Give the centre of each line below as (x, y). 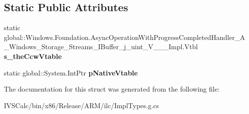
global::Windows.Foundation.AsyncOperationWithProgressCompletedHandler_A (124, 37)
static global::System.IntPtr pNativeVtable (71, 72)
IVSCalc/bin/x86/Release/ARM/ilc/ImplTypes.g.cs (82, 105)
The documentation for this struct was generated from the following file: (112, 89)
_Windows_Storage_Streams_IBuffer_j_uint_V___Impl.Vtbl (101, 47)
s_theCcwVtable (33, 56)
